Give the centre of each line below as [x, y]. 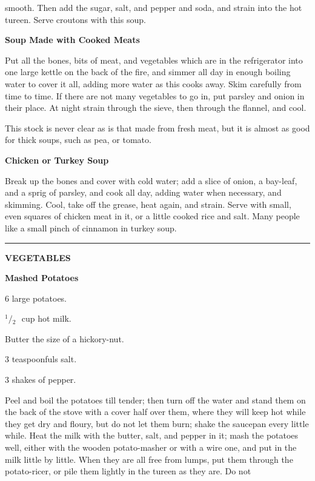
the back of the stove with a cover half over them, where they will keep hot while [155, 412]
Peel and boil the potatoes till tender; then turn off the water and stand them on [155, 400]
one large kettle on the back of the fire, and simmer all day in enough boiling [148, 72]
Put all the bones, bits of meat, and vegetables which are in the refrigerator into [154, 60]
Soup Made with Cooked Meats [72, 40]
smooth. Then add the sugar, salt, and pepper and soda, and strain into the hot [154, 7]
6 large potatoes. [36, 298]
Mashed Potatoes [42, 278]
